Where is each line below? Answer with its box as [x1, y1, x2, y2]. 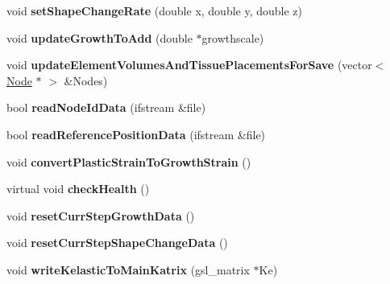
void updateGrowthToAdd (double [6, 29, 193, 46]
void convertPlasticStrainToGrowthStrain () [6, 153, 251, 170]
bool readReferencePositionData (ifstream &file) [6, 126, 266, 142]
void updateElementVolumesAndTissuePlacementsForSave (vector [6, 56, 372, 73]
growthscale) [201, 29, 264, 46]
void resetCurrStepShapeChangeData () [6, 234, 228, 251]
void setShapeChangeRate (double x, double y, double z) [6, 2, 303, 19]
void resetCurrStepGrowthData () [6, 207, 195, 224]
